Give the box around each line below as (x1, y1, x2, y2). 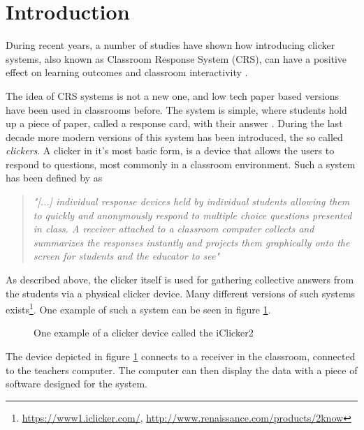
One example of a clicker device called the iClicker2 (34, 325, 254, 340)
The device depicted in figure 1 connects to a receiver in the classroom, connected (6, 349, 356, 364)
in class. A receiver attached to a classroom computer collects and (33, 221, 314, 236)
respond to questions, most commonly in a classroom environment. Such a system (6, 156, 356, 171)
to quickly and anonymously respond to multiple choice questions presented (33, 207, 352, 222)
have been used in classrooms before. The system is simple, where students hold (6, 102, 347, 117)
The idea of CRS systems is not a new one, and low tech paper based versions (6, 88, 340, 103)
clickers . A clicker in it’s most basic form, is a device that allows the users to (6, 143, 335, 158)
